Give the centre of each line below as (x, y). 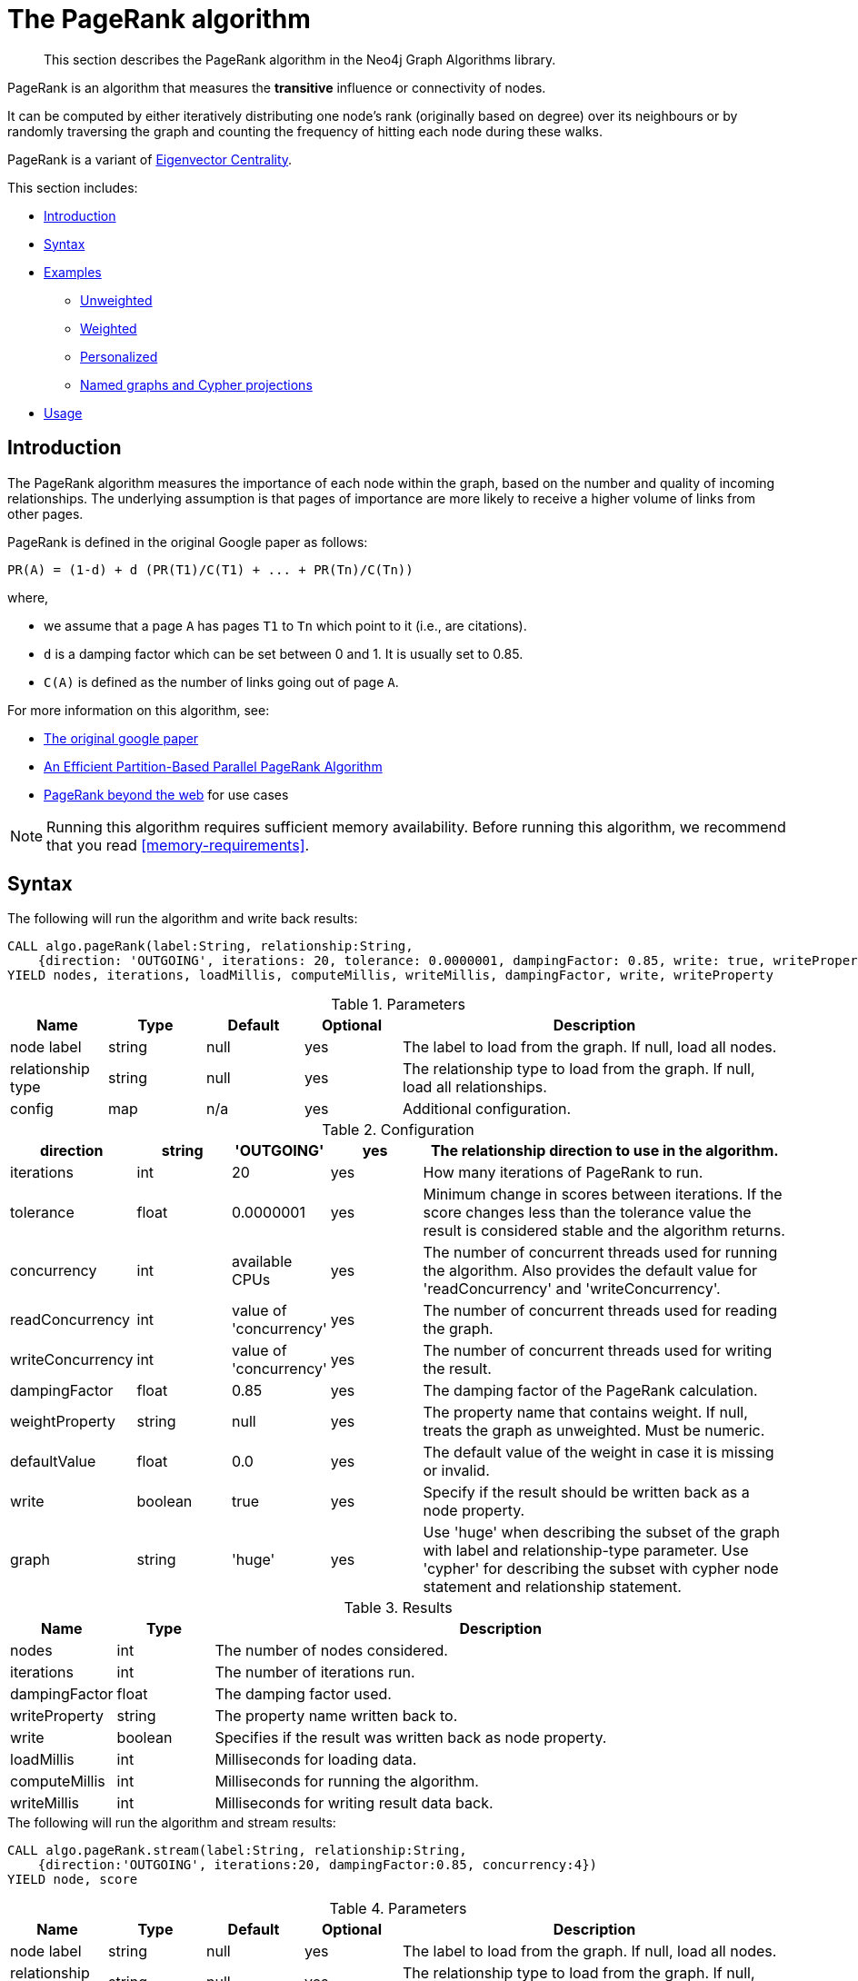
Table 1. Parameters (398, 1005)
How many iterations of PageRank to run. (563, 1173)
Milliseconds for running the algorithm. (347, 1782)
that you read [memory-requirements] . (178, 845)
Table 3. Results (398, 1608)
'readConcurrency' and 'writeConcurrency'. (572, 1289)
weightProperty (63, 1422)
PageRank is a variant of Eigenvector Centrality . (150, 159)
